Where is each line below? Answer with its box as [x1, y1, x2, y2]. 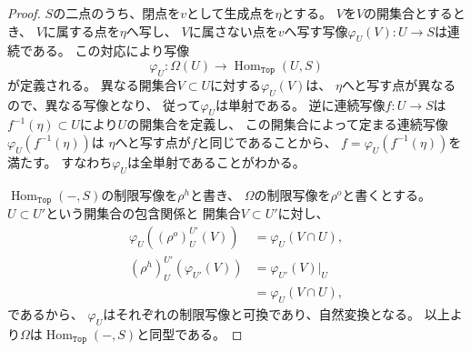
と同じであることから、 [196, 132, 337, 151]
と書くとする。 [342, 185, 431, 204]
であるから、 [7, 305, 84, 323]
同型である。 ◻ [149, 324, 243, 343]
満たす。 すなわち [7, 152, 113, 171]
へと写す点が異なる [341, 75, 456, 94]
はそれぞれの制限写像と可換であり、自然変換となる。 [103, 305, 421, 323]
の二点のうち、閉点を [53, 4, 181, 22]
